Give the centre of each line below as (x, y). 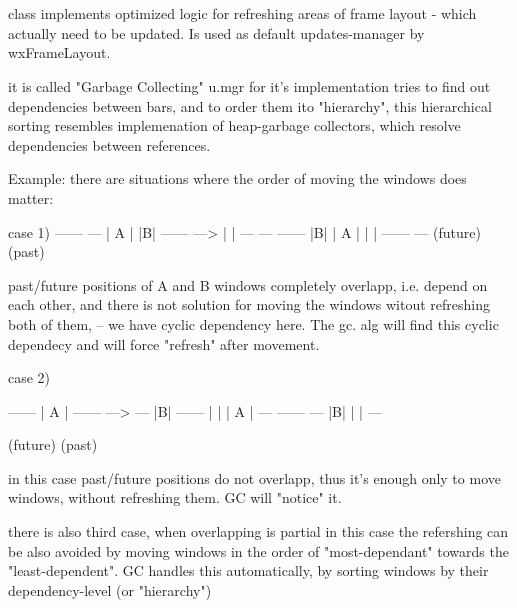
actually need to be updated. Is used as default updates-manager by (216, 32)
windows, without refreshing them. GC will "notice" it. (175, 497)
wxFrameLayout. (59, 52)
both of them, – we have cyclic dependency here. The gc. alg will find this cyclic (253, 323)
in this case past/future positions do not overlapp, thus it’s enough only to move (254, 477)
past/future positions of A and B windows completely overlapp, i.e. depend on (248, 284)
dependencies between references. (109, 144)
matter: (31, 197)
